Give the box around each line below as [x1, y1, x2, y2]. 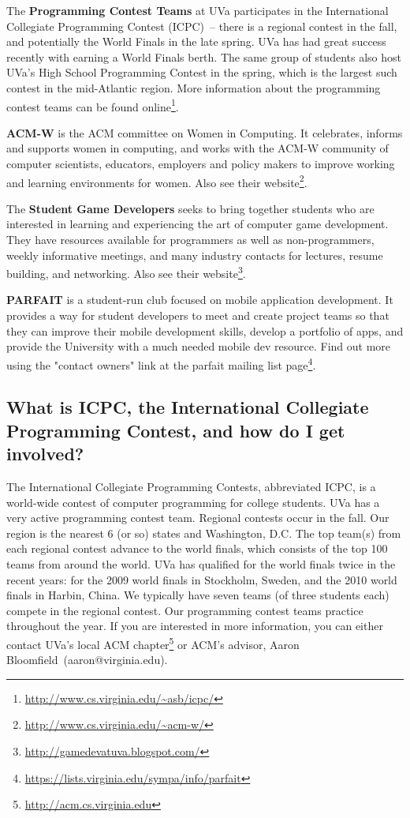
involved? [6, 441, 84, 466]
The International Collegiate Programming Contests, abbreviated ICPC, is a [6, 478, 376, 495]
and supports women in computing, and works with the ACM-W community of [6, 140, 389, 156]
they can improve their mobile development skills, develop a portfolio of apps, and [6, 322, 404, 339]
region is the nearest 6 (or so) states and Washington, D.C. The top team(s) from [6, 524, 401, 541]
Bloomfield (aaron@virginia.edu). [6, 651, 168, 668]
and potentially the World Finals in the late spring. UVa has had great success [6, 33, 386, 50]
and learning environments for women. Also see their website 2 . [6, 171, 307, 190]
